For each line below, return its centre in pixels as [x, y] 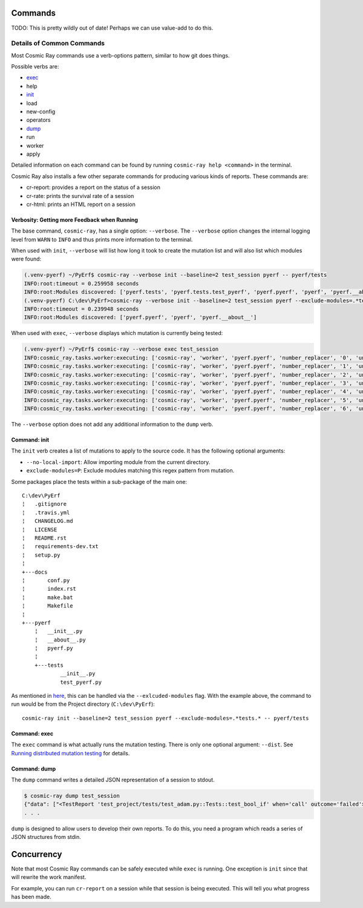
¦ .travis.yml [46, 512]
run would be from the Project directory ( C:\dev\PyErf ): [83, 704]
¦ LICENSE [40, 529]
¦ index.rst [49, 589]
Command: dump [34, 769]
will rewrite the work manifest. [49, 877]
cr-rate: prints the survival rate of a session [80, 196]
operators [38, 120]
